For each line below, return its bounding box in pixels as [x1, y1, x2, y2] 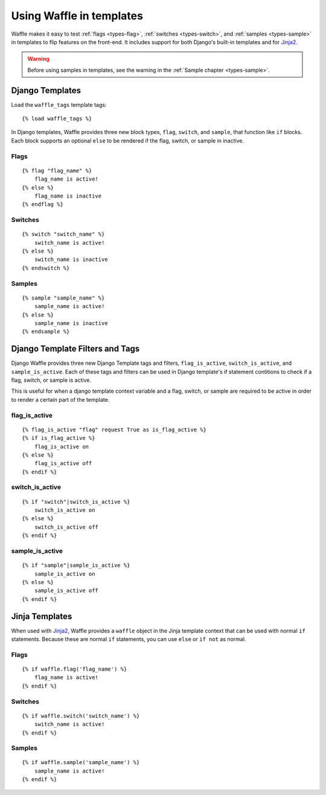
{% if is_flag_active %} [22, 435, 95, 442]
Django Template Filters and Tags [11, 344, 140, 354]
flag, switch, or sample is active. [11, 376, 92, 384]
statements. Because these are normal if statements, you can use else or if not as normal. [11, 636, 246, 643]
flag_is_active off [34, 460, 92, 467]
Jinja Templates [11, 611, 72, 622]
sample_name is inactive [34, 320, 108, 326]
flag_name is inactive [34, 192, 102, 199]
